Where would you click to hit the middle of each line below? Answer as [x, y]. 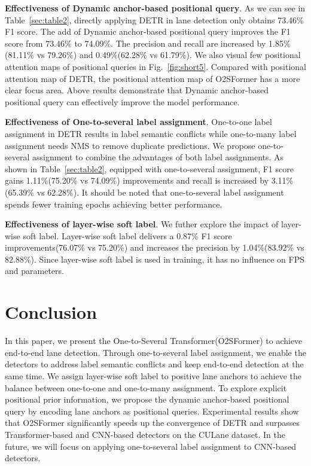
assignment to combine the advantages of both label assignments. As [158, 157]
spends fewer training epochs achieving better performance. [114, 204]
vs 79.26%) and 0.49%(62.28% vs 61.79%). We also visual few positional [169, 55]
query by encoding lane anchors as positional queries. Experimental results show [152, 411]
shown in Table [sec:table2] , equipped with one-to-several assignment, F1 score [149, 168]
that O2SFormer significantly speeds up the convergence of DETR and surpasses [153, 423]
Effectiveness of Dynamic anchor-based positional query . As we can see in [155, 8]
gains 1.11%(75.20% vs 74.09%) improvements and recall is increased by [137, 180]
